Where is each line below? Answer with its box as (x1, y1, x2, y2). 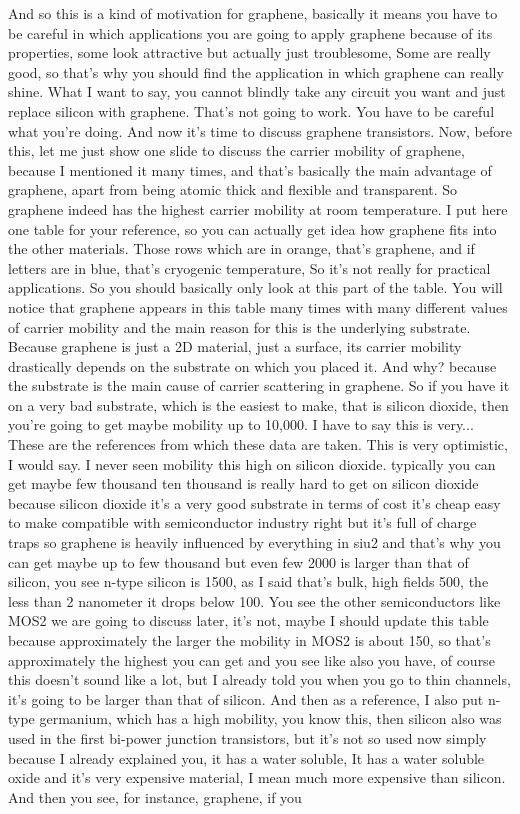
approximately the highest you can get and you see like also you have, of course (8, 649, 495, 670)
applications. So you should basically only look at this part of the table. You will (8, 277, 503, 298)
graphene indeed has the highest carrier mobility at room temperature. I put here (8, 198, 508, 219)
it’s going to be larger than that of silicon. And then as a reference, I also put (8, 688, 484, 709)
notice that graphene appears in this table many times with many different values (8, 296, 508, 317)
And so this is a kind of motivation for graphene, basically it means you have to (8, 3, 498, 23)
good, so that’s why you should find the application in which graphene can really (8, 61, 504, 82)
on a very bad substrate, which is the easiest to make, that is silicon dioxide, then (8, 394, 509, 415)
